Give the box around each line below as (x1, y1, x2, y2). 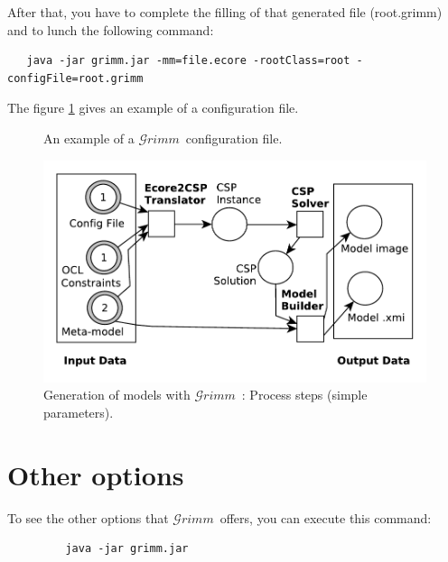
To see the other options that (7, 508, 169, 527)
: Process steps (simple (241, 385, 368, 404)
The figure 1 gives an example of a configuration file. (7, 98, 299, 117)
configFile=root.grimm (7, 71, 144, 85)
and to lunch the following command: (7, 20, 214, 39)
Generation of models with (43, 385, 191, 404)
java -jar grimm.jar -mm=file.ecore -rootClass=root (26, 54, 350, 68)
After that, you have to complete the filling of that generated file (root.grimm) (7, 3, 443, 21)
